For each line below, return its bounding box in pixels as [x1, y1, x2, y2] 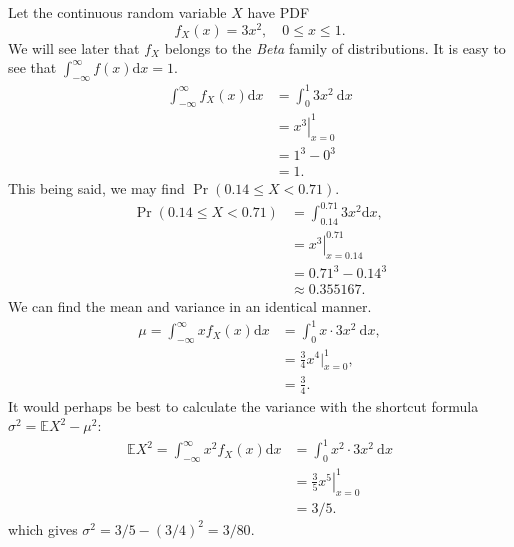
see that [8, 57, 57, 78]
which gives [8, 518, 78, 539]
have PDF [247, 2, 310, 22]
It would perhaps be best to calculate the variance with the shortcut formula [8, 395, 479, 416]
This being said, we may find [8, 178, 185, 199]
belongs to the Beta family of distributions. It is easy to [164, 37, 506, 58]
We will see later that [8, 37, 140, 58]
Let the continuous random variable [8, 2, 227, 22]
